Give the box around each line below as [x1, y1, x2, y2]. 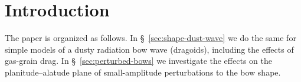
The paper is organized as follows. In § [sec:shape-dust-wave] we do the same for [5, 32, 296, 44]
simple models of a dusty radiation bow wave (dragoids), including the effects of [5, 43, 294, 55]
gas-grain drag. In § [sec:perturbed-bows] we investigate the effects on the [5, 54, 272, 67]
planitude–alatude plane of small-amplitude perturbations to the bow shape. [5, 66, 281, 78]
